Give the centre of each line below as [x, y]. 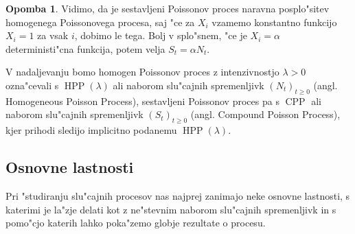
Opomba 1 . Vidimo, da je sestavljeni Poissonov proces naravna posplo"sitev [168, 8]
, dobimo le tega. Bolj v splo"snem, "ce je [161, 35]
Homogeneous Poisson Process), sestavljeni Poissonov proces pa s [142, 101]
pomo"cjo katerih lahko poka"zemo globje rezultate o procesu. [136, 223]
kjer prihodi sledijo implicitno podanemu [91, 130]
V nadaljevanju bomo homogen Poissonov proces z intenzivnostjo [142, 72]
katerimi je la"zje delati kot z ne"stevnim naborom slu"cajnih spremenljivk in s [171, 209]
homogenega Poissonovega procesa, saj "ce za [100, 22]
